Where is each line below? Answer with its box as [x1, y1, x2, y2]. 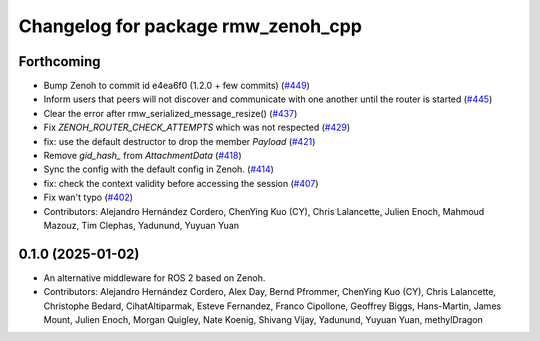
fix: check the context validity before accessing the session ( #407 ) [43, 177, 319, 189]
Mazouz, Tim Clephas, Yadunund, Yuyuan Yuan [43, 219, 240, 231]
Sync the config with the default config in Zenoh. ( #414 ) [43, 163, 275, 175]
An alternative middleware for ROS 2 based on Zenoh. [43, 271, 266, 284]
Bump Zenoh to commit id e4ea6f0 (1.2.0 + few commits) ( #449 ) [43, 80, 310, 92]
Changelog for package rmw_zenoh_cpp [18, 15, 362, 37]
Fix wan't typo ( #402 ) [43, 191, 134, 204]
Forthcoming [18, 53, 101, 70]
